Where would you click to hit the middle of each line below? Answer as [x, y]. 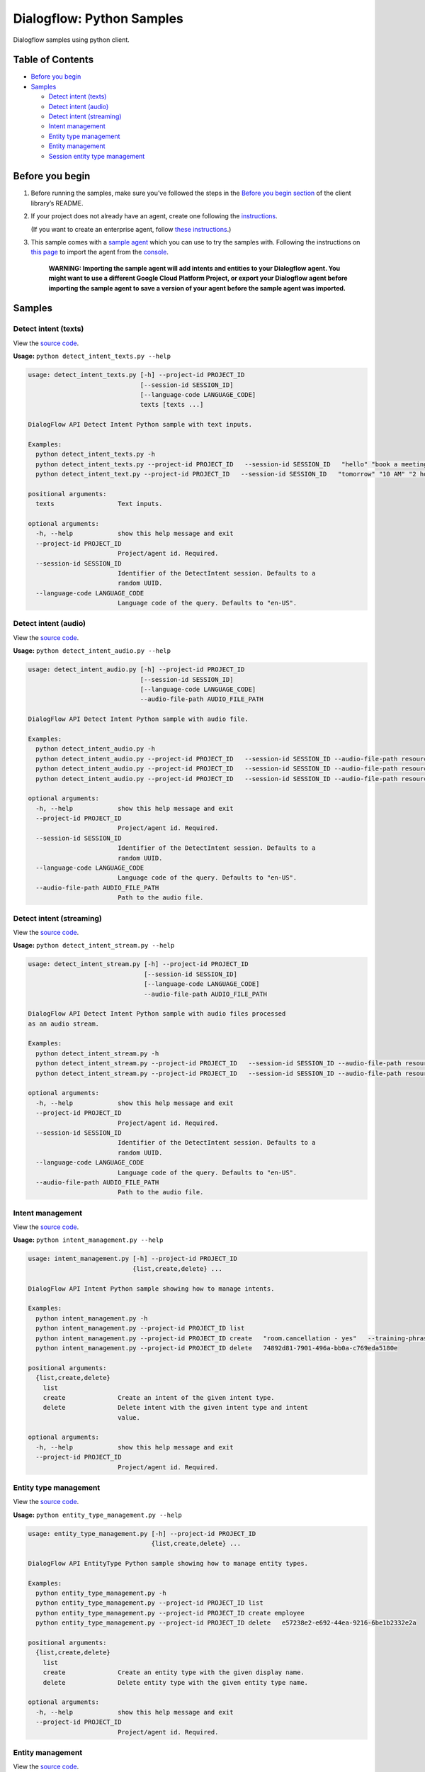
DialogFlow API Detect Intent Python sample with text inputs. [140, 425]
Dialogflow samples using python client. [72, 40]
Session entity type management [97, 156]
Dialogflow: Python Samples [98, 18]
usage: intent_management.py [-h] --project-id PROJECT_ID [132, 1259]
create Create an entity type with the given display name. [174, 1672]
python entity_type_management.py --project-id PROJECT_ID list [149, 1603]
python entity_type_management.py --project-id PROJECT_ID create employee [170, 1613]
